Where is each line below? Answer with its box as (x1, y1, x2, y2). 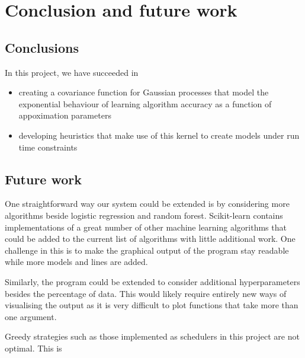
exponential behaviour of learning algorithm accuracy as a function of (18, 97, 272, 110)
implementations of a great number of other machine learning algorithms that (5, 220, 287, 233)
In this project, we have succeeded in (5, 66, 139, 78)
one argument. (5, 310, 57, 322)
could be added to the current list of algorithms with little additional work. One (5, 232, 296, 245)
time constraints (18, 140, 78, 153)
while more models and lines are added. (5, 255, 148, 268)
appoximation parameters (18, 109, 111, 122)
